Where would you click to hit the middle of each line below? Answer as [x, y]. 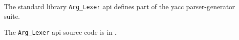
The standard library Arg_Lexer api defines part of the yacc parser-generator [119, 6]
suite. [12, 16]
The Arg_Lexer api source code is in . [60, 32]
